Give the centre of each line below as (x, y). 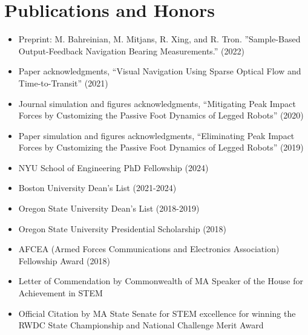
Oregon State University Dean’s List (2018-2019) (109, 208)
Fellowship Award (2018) (64, 260)
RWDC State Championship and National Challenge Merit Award (141, 325)
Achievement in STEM (61, 293)
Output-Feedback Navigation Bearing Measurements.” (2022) (131, 50)
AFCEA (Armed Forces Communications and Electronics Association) (149, 249)
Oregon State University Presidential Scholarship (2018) (123, 228)
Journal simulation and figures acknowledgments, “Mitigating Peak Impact (157, 103)
